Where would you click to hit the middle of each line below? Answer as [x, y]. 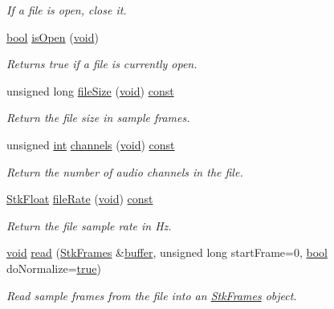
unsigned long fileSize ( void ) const [90, 90]
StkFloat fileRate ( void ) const [80, 199]
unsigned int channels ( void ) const [91, 144]
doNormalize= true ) [54, 268]
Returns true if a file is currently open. [102, 64]
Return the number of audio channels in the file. [125, 171]
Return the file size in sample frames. [98, 118]
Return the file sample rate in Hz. [89, 225]
